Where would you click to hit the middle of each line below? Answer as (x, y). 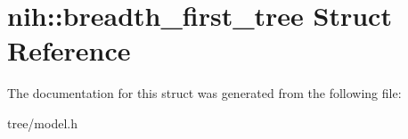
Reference (69, 50)
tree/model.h (42, 123)
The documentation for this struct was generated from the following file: (204, 93)
